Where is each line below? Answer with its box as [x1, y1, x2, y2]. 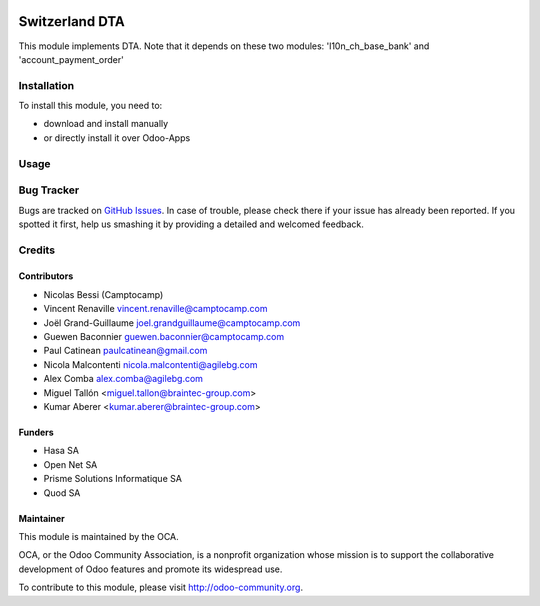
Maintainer [18, 512, 65, 524]
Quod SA [43, 486, 81, 499]
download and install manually [43, 118, 169, 130]
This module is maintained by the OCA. [18, 530, 179, 542]
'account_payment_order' [18, 53, 124, 65]
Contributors [18, 270, 74, 282]
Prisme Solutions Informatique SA [43, 473, 182, 485]
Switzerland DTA [18, 13, 125, 30]
